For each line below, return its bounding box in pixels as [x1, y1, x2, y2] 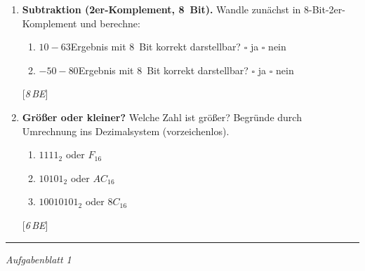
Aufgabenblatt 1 [6, 251, 72, 266]
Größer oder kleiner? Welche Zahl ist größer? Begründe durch [22, 109, 302, 124]
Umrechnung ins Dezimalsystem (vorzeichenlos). [22, 123, 230, 138]
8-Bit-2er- [304, 2, 345, 16]
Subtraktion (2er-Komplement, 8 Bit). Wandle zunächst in [22, 2, 301, 16]
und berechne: [80, 15, 140, 30]
